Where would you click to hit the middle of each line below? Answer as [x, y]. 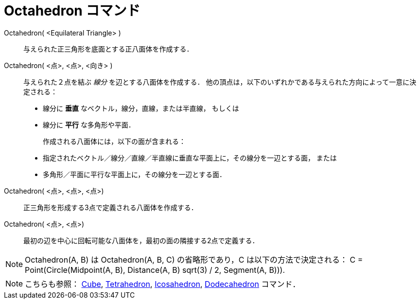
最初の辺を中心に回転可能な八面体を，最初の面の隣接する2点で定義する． [141, 240]
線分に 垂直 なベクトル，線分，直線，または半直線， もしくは [141, 108]
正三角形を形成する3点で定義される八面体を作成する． [111, 207]
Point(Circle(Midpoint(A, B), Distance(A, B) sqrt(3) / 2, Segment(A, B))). [155, 270]
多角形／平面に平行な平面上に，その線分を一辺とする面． [134, 174]
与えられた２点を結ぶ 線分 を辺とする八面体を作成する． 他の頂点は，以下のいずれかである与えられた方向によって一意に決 [220, 82]
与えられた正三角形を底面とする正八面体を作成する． [108, 49]
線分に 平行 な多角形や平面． [89, 125]
